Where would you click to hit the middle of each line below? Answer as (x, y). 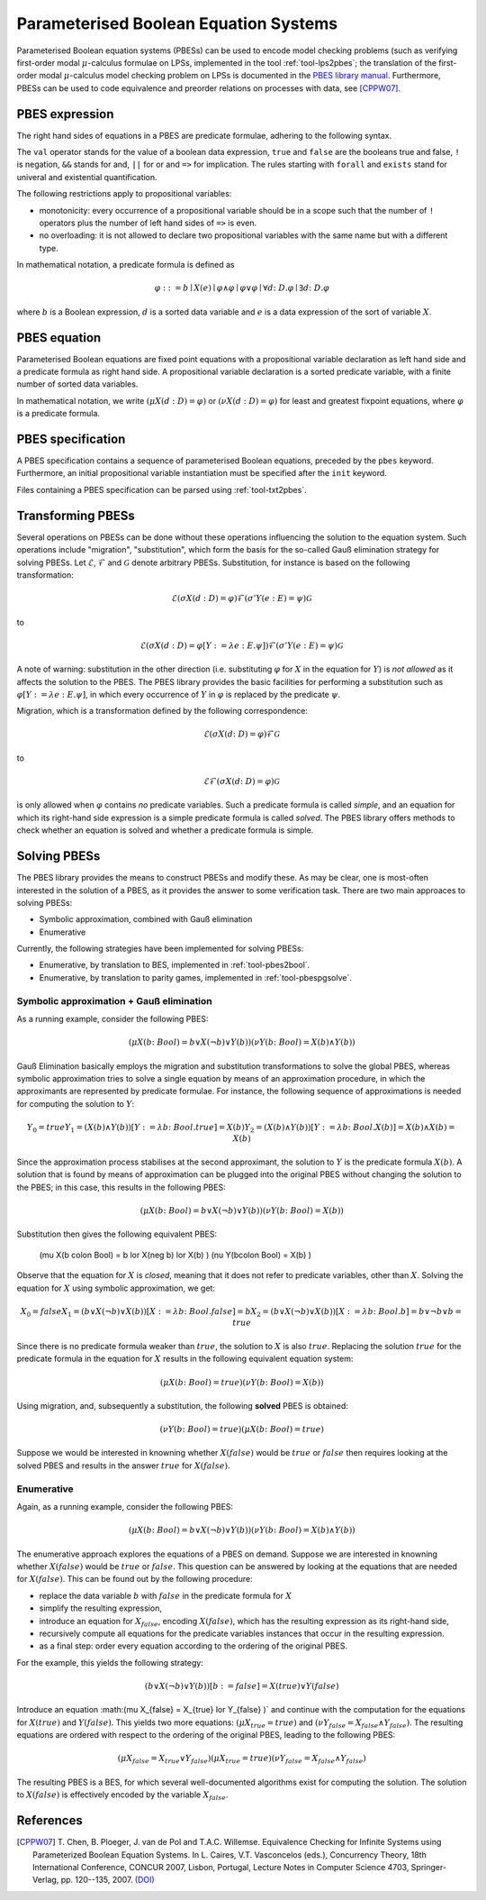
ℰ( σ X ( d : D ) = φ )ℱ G (242, 734)
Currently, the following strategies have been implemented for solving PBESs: (160, 949)
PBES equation (59, 338)
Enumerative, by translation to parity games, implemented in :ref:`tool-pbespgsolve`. (196, 977)
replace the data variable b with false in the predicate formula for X (166, 1595)
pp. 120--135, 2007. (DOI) (108, 1880)
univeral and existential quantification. (87, 177)
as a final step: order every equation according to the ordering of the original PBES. (193, 1646)
